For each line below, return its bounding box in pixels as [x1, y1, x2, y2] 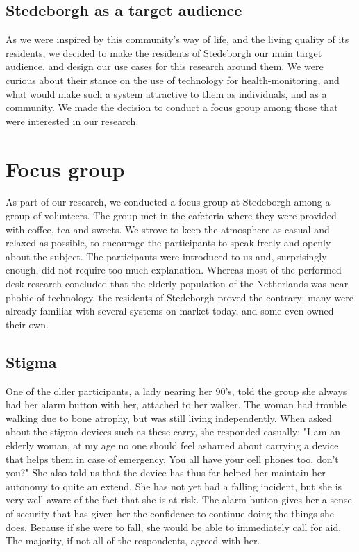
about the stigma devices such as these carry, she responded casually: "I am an [6, 424, 340, 439]
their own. [6, 317, 49, 331]
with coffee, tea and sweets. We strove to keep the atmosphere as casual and [6, 221, 330, 236]
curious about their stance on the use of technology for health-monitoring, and [6, 72, 340, 87]
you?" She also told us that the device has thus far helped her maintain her [6, 465, 326, 480]
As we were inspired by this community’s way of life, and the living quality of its [6, 32, 349, 47]
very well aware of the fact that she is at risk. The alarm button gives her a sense [6, 492, 352, 507]
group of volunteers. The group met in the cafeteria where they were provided [6, 208, 337, 223]
